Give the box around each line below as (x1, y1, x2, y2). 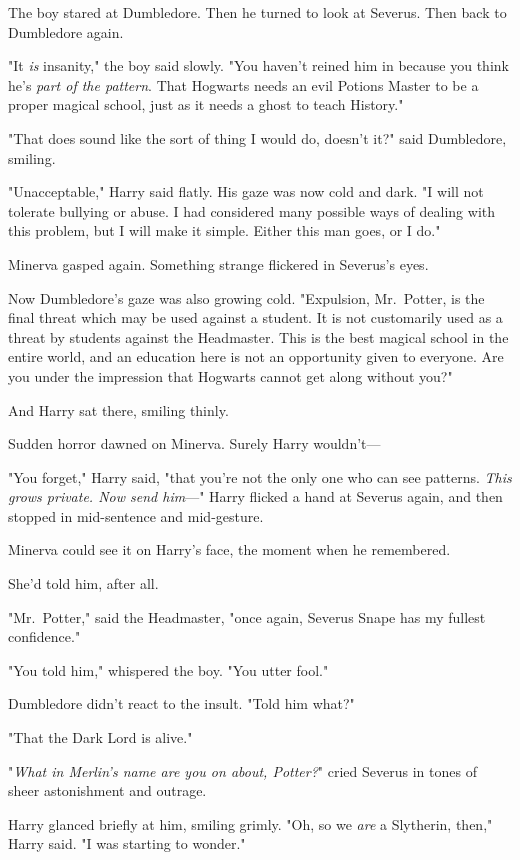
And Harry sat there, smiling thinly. (8, 399, 229, 420)
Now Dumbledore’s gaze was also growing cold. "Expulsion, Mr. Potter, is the (8, 287, 485, 308)
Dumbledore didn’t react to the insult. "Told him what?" (8, 693, 355, 714)
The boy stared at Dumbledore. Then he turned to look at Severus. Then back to (8, 2, 507, 22)
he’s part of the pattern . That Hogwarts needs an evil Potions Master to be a (8, 74, 479, 95)
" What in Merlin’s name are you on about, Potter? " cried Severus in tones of (8, 760, 477, 781)
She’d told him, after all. (8, 573, 159, 594)
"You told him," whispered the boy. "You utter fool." (8, 659, 329, 680)
